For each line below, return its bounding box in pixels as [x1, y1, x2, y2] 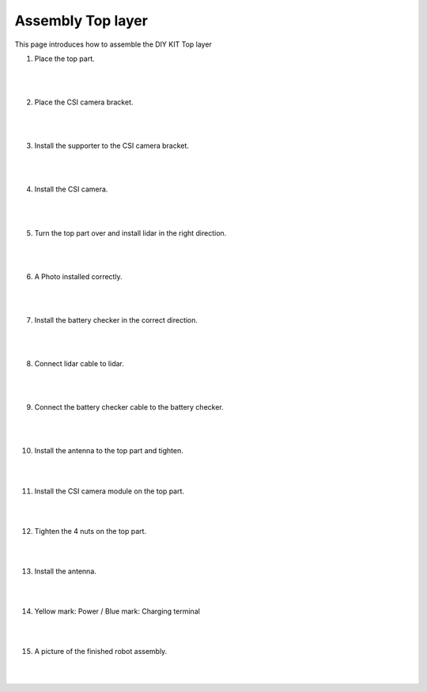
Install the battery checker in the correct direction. [34, 315, 198, 324]
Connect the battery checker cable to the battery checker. [34, 403, 225, 412]
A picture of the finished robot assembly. [34, 647, 168, 656]
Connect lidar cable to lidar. [34, 359, 124, 369]
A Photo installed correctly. [34, 271, 123, 281]
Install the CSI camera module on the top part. [34, 486, 185, 496]
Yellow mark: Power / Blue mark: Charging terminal [34, 607, 201, 616]
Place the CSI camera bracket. [34, 97, 134, 107]
